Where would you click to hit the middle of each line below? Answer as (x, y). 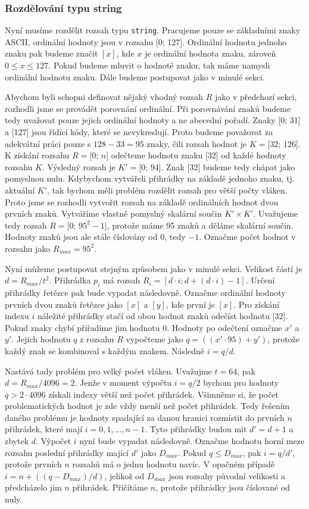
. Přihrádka (70, 280)
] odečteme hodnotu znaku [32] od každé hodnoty (196, 155)
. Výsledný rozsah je (79, 166)
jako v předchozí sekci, (256, 97)
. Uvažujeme (276, 213)
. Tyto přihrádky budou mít (196, 429)
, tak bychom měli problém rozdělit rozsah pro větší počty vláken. (167, 190)
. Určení (260, 280)
